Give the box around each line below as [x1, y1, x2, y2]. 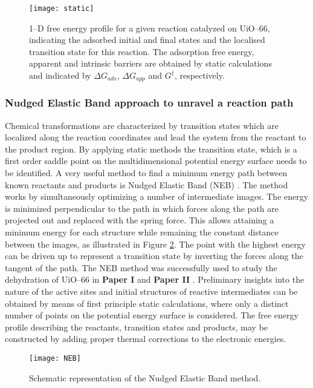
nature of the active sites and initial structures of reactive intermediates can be [5, 285, 298, 298]
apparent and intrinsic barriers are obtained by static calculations [29, 57, 272, 70]
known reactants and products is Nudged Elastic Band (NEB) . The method [5, 178, 288, 191]
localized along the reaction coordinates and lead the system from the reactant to [5, 131, 306, 143]
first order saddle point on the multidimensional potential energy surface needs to [5, 154, 307, 167]
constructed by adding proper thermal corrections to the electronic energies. [5, 332, 286, 345]
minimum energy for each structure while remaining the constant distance [5, 226, 279, 238]
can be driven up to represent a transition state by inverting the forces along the [5, 249, 303, 262]
